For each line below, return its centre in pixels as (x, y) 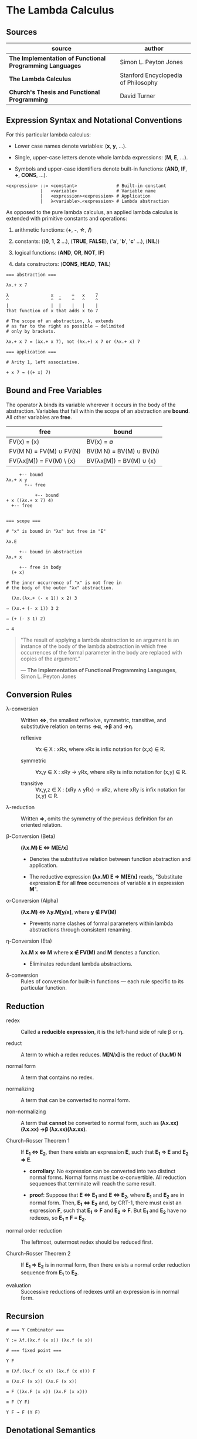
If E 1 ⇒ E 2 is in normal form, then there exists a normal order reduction (106, 1266)
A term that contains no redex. (57, 1077)
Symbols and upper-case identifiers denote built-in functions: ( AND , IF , (101, 169)
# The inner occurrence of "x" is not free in (64, 583)
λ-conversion (22, 709)
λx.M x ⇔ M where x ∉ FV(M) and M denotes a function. (91, 953)
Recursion (25, 1316)
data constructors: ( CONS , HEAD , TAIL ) (63, 264)
